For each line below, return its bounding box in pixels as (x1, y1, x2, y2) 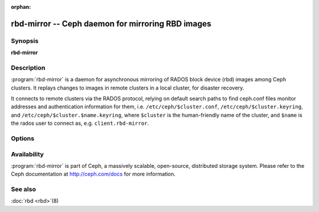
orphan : (11, 4, 31, 10)
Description (11, 64, 45, 72)
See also (11, 185, 37, 194)
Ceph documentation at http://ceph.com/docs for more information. (11, 171, 176, 178)
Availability (11, 150, 44, 158)
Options (11, 134, 35, 143)
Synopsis (11, 37, 38, 45)
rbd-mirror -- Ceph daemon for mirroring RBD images (11, 18, 212, 29)
